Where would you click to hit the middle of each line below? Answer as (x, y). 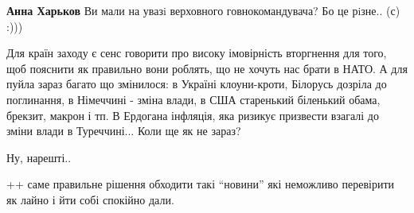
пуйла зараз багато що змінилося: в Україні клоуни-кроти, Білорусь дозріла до (197, 84)
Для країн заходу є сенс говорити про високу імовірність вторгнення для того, (197, 53)
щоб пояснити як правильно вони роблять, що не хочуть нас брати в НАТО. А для (207, 68)
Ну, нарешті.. (39, 157)
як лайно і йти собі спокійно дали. (90, 199)
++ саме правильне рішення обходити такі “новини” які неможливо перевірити (201, 184)
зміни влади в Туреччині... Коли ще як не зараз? (124, 131)
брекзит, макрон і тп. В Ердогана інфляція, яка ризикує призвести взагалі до (193, 115)
